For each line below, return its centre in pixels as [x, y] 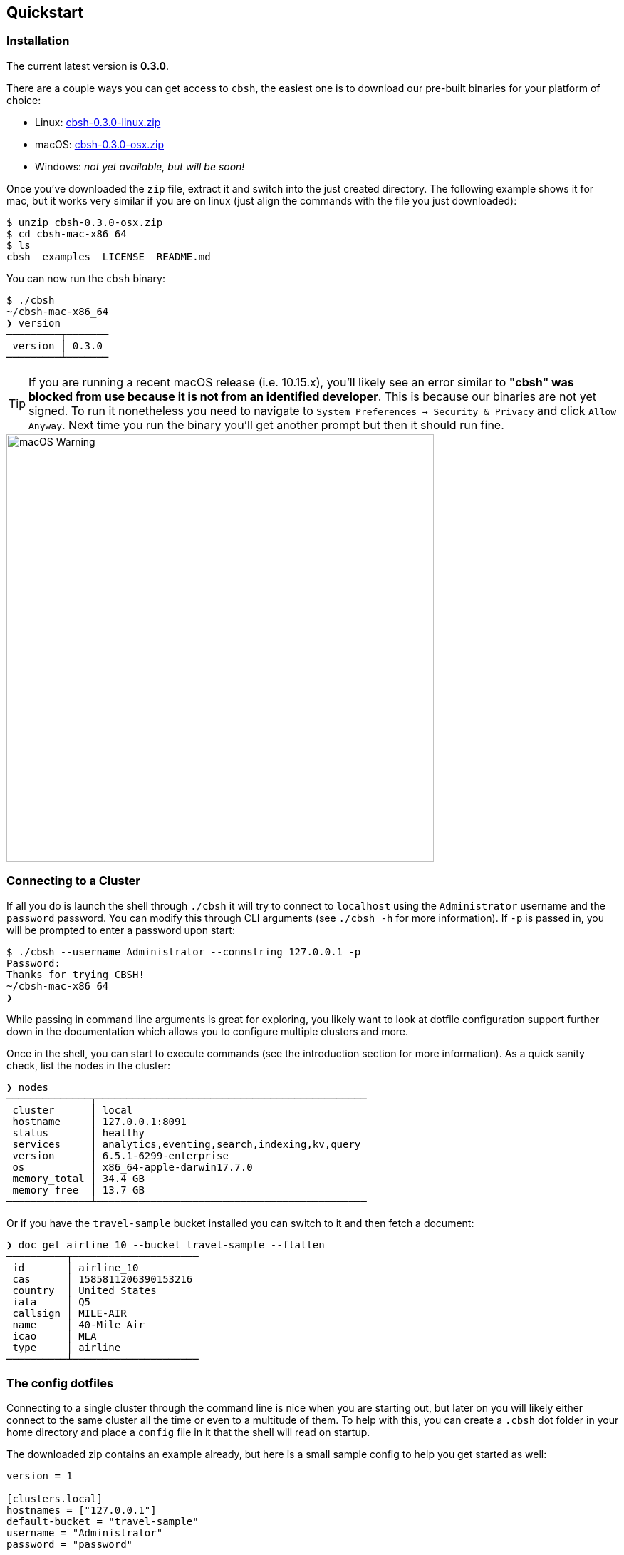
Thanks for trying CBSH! [76, 974]
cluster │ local [73, 1110]
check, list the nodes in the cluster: [88, 1065]
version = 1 [40, 1476]
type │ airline [67, 1347]
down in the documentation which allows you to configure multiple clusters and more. [208, 1031]
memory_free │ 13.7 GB [78, 1190]
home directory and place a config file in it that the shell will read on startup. [188, 1432]
